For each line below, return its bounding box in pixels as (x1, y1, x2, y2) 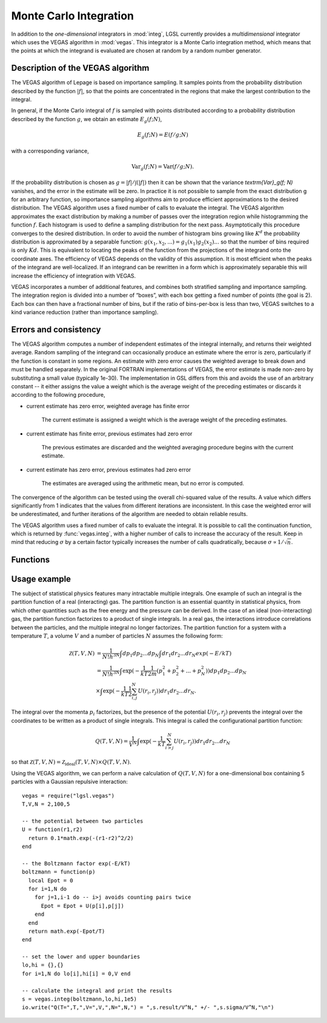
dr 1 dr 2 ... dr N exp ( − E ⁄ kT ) (161, 650, 232, 658)
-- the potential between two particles (22, 818, 144, 824)
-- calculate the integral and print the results (22, 987, 173, 994)
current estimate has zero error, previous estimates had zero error (26, 466, 191, 473)
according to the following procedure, (11, 391, 105, 399)
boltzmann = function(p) (22, 869, 96, 875)
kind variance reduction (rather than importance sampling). (11, 309, 159, 316)
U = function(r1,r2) (22, 826, 83, 833)
